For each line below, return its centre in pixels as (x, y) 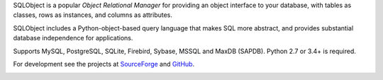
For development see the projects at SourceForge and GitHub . (104, 64)
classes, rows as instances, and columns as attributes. (93, 15)
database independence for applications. (73, 38)
